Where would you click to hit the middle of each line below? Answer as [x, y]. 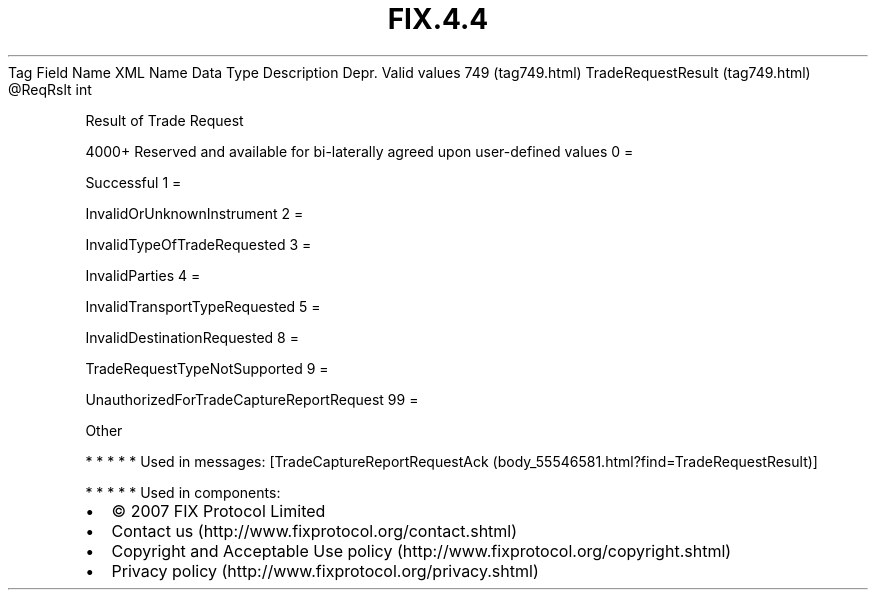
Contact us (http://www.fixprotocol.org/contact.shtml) [314, 530]
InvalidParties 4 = [143, 275]
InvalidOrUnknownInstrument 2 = [194, 213]
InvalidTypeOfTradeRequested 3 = [198, 244]
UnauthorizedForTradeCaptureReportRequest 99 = [252, 399]
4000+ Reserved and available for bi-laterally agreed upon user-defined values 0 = [359, 151]
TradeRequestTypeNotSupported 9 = [207, 368]
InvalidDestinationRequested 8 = [192, 337]
